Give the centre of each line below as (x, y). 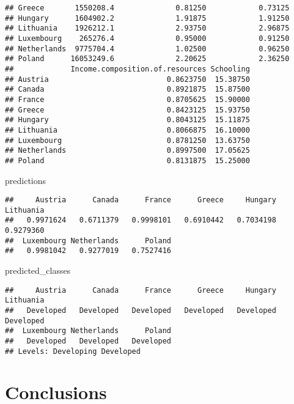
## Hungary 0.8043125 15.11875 (127, 120)
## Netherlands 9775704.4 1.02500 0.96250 (147, 49)
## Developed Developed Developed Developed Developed (141, 310)
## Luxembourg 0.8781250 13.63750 (127, 140)
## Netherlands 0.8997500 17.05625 (127, 151)
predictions (26, 180)
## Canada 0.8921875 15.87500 (127, 90)
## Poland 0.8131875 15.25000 (127, 160)
